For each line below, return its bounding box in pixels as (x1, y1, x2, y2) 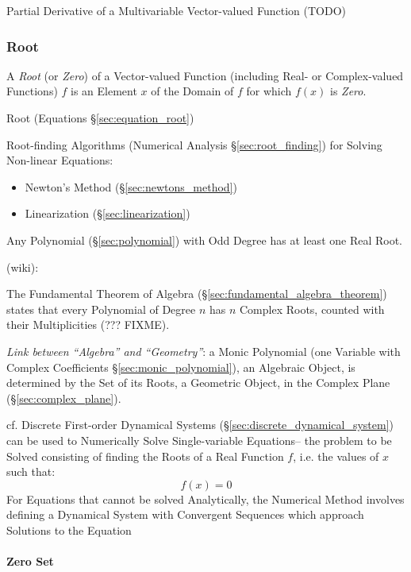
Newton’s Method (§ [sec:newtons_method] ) (25, 178, 237, 195)
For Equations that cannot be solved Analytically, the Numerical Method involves (6, 490, 405, 507)
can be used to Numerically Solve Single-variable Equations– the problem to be (6, 431, 392, 448)
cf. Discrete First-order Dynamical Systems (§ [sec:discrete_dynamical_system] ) (6, 416, 394, 433)
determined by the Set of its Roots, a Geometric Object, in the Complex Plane (6, 374, 390, 391)
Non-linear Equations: (6, 152, 113, 168)
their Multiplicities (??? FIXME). (6, 316, 170, 333)
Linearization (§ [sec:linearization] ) (25, 205, 190, 222)
